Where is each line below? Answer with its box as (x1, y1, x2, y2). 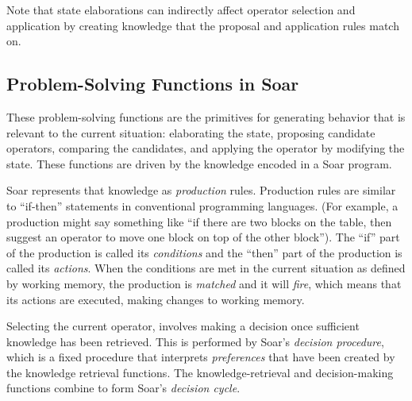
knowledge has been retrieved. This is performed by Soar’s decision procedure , (6, 333, 384, 349)
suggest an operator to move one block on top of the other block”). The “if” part (6, 229, 400, 245)
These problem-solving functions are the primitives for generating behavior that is (6, 108, 406, 125)
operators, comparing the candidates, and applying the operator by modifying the (6, 140, 405, 156)
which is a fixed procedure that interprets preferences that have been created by (6, 349, 395, 365)
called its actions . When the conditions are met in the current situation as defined (6, 260, 406, 276)
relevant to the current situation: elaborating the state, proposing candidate (6, 124, 375, 141)
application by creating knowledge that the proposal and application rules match (6, 17, 399, 33)
